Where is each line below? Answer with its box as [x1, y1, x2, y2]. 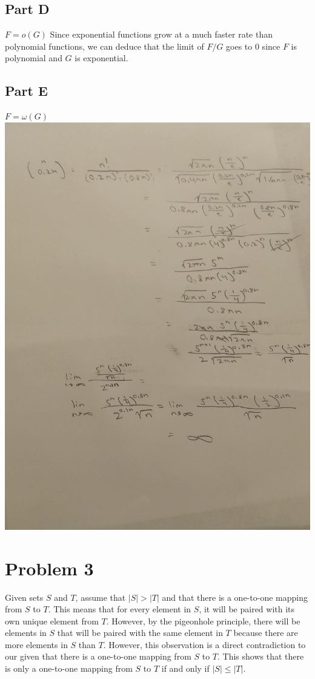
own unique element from [5, 614, 99, 627]
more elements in [5, 638, 68, 651]
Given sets [5, 590, 44, 603]
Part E [5, 81, 48, 100]
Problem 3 [5, 555, 94, 580]
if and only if [161, 662, 210, 675]
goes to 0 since [226, 39, 280, 52]
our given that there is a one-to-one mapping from [5, 650, 191, 663]
